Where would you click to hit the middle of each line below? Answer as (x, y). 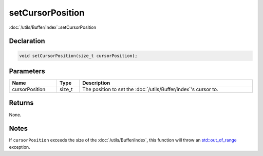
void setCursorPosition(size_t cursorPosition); (78, 56)
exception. (19, 147)
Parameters (27, 71)
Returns (21, 103)
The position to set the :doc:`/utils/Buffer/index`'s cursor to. (150, 89)
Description (96, 83)
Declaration (27, 41)
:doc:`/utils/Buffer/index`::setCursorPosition (53, 27)
